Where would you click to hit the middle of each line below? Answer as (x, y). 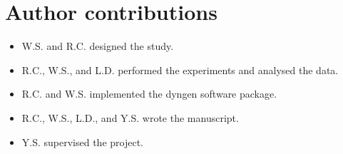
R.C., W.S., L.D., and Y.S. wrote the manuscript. (130, 117)
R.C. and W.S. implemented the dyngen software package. (149, 94)
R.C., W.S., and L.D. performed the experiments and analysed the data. (180, 70)
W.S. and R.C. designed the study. (98, 46)
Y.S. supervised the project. (82, 142)
